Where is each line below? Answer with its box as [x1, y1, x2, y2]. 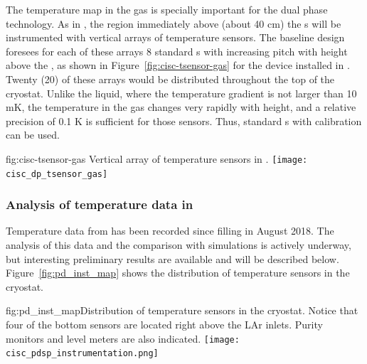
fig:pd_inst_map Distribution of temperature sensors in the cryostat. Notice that [6, 303, 358, 318]
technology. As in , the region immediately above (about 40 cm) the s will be [6, 16, 341, 31]
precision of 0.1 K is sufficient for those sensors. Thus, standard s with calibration [6, 113, 362, 128]
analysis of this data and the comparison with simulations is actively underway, [6, 237, 351, 252]
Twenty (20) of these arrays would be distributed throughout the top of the [6, 71, 335, 86]
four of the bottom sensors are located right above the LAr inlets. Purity [6, 317, 323, 332]
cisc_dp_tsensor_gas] [6, 168, 108, 179]
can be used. [6, 127, 60, 142]
